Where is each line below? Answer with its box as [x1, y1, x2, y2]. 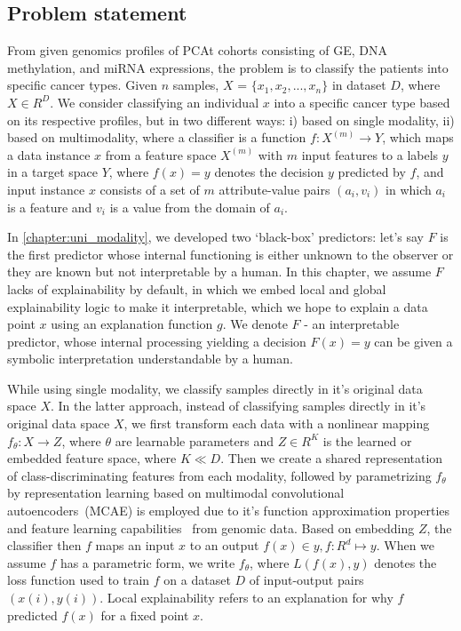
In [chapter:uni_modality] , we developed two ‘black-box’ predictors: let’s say [7, 228, 424, 246]
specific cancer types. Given [7, 76, 158, 94]
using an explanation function [51, 315, 213, 333]
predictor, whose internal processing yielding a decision [7, 331, 306, 350]
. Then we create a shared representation [220, 449, 443, 467]
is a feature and [7, 197, 92, 216]
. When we [376, 536, 435, 555]
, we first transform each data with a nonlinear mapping [123, 414, 430, 433]
